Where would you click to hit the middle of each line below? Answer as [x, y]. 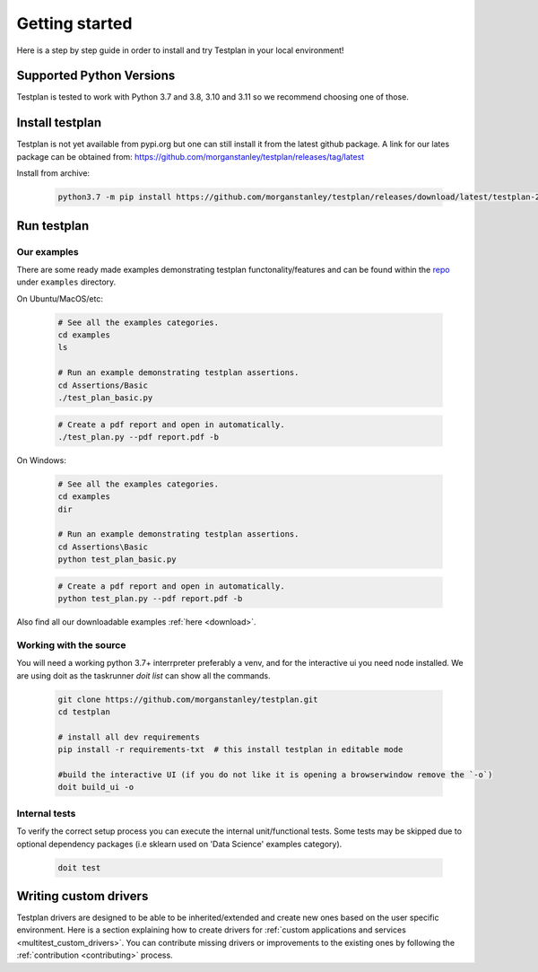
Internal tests [46, 813]
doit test [79, 867]
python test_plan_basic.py [117, 560]
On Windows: [41, 460]
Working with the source [71, 644]
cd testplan [84, 712]
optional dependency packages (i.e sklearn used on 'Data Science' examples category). [179, 844]
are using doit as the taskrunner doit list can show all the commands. [143, 675]
